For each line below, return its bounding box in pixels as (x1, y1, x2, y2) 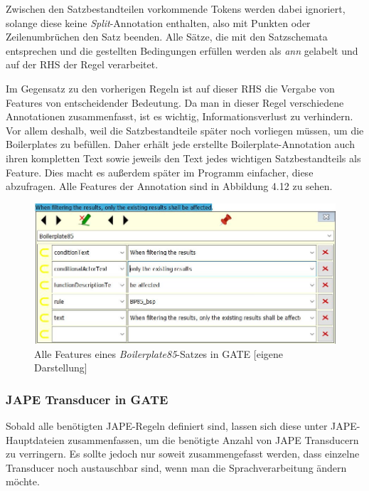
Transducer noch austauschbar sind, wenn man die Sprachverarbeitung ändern (6, 460, 347, 475)
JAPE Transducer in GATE (6, 390, 169, 408)
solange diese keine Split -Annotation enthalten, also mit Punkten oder (6, 15, 311, 30)
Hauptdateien (6, 432, 65, 447)
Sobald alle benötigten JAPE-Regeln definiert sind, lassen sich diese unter (6, 418, 328, 433)
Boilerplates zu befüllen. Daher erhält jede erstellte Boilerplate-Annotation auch (6, 137, 355, 152)
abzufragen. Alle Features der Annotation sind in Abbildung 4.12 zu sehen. (6, 179, 333, 194)
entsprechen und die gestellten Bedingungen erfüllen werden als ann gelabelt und (6, 43, 358, 58)
